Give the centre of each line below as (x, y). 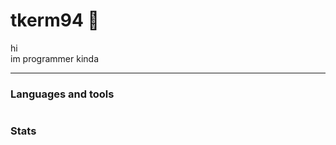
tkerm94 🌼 (55, 20)
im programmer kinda (54, 58)
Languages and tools (62, 94)
